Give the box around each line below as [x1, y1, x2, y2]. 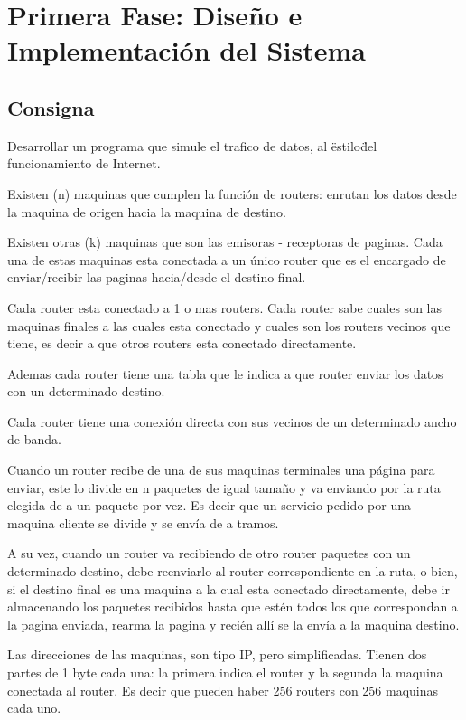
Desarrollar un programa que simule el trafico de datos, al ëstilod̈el [7, 136, 377, 155]
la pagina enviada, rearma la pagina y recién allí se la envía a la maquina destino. [7, 614, 460, 633]
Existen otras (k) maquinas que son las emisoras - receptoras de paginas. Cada [7, 232, 443, 251]
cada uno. [7, 698, 61, 717]
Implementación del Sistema [7, 32, 366, 69]
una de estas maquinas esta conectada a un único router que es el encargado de [7, 250, 446, 269]
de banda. [7, 430, 61, 449]
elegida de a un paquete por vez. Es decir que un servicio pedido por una [7, 496, 411, 515]
